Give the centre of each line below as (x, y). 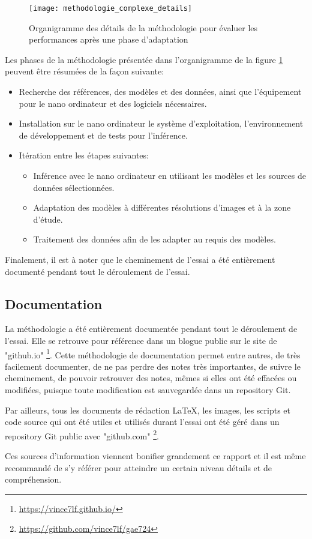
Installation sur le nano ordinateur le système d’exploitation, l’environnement (161, 123)
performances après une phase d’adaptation (109, 39)
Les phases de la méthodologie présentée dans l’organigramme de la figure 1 (144, 59)
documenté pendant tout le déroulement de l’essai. (97, 271)
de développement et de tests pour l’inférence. (103, 135)
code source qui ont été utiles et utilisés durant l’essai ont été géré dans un (142, 422)
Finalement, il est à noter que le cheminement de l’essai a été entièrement (140, 259)
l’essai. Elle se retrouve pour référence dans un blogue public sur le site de (141, 340)
